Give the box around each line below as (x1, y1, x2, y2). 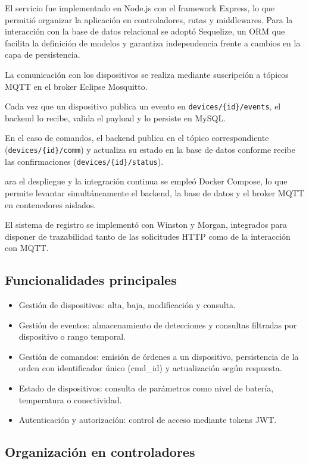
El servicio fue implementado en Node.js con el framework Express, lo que (5, 2, 275, 14)
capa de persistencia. (5, 48, 80, 61)
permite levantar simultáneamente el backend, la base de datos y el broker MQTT (5, 186, 304, 199)
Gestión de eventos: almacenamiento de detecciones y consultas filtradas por (18, 318, 297, 331)
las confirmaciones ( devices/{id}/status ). (5, 155, 164, 167)
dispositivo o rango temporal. (18, 330, 126, 343)
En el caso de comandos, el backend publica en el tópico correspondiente (5, 131, 269, 144)
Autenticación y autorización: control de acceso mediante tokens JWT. (18, 413, 277, 426)
